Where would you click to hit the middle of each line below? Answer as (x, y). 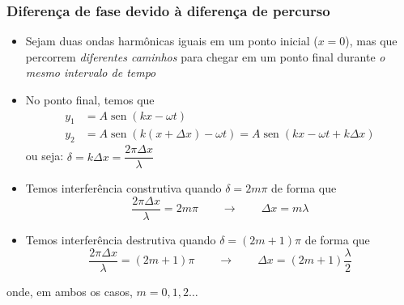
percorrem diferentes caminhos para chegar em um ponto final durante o (205, 56)
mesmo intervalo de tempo (91, 72)
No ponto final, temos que (90, 100)
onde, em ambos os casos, (70, 291)
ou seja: (45, 156)
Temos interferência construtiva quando (123, 188)
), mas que (371, 41)
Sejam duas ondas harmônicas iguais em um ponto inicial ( (172, 41)
